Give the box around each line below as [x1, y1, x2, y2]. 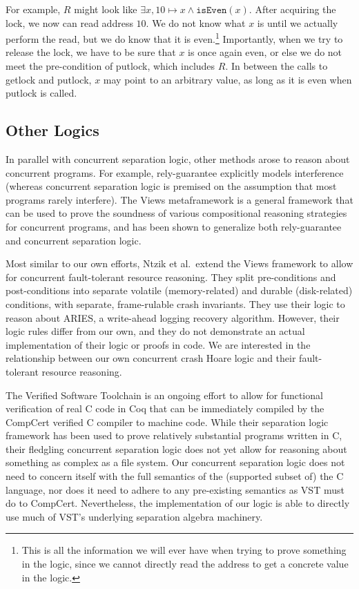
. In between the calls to [225, 59, 328, 73]
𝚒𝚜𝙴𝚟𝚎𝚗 [196, 6, 227, 15]
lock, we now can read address [6, 15, 133, 30]
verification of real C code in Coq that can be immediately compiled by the [6, 401, 324, 416]
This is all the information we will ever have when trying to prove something [21, 543, 347, 557]
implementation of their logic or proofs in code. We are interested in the [6, 337, 311, 351]
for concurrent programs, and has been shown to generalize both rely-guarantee [6, 219, 342, 233]
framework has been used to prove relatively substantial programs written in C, [6, 428, 342, 443]
